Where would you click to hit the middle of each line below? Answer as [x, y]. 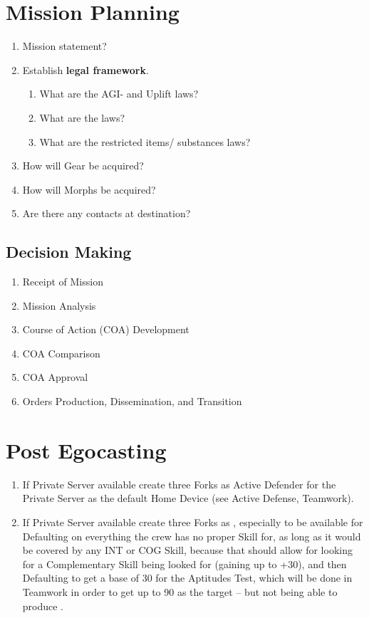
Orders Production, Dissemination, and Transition [132, 401]
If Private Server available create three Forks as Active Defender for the [179, 484]
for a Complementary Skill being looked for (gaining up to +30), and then [184, 564]
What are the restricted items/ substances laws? [145, 141]
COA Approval [55, 377]
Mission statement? [64, 46]
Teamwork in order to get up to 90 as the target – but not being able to [180, 591]
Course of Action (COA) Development [106, 329]
